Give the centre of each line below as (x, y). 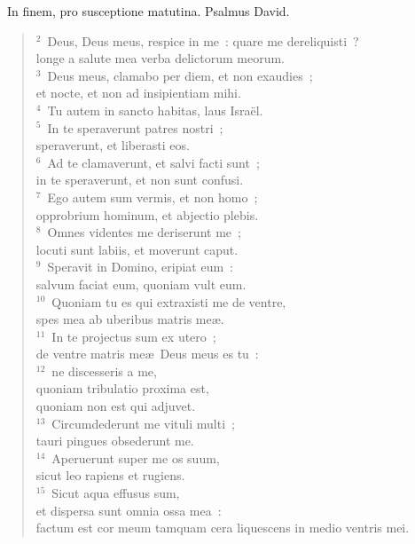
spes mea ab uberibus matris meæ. (130, 319)
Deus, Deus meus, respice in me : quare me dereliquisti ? (203, 40)
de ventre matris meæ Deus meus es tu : (147, 354)
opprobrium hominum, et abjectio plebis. (147, 214)
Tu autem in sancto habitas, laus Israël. (155, 110)
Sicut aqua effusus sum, (116, 493)
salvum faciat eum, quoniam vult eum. (141, 284)
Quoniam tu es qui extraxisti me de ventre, (169, 301)
